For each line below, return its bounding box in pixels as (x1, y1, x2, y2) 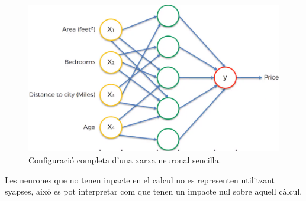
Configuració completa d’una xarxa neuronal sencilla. (28, 153, 221, 166)
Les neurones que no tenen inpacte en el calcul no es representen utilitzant (5, 173, 275, 186)
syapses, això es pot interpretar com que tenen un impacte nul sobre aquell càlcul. (5, 185, 302, 197)
